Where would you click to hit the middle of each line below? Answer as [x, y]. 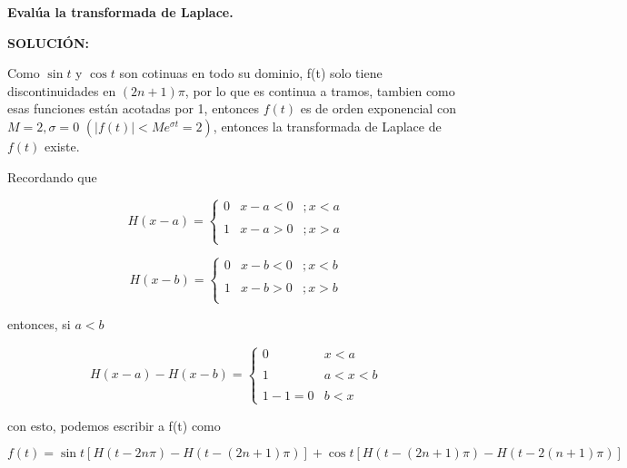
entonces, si [39, 324]
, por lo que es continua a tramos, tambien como [320, 90]
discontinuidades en [62, 90]
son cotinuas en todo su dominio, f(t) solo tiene [251, 73]
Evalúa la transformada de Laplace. [120, 12]
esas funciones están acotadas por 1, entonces [133, 108]
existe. [62, 146]
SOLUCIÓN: [49, 42]
